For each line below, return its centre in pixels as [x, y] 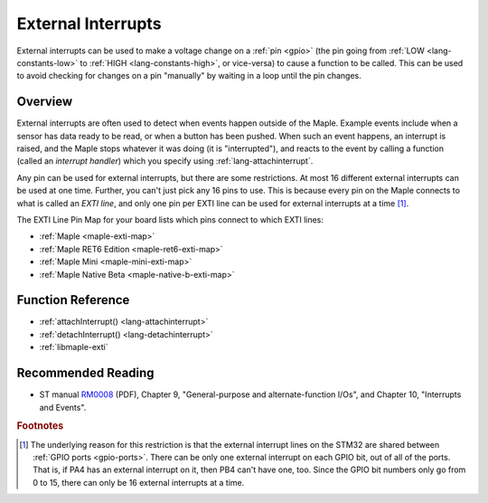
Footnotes [40, 426]
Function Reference [73, 300]
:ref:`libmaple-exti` [74, 347]
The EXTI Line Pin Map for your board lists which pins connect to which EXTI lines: [170, 219]
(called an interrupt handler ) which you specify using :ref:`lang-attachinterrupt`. [165, 161]
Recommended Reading [85, 373]
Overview [45, 102]
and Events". [63, 407]
